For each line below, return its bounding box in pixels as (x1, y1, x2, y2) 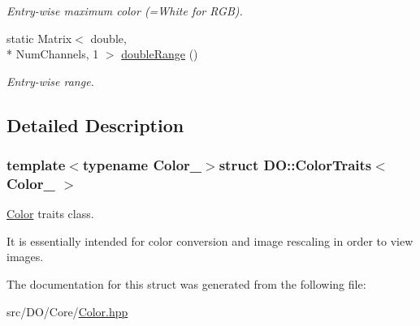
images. (6, 248, 44, 265)
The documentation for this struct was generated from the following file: (6, 276, 366, 293)
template (6, 155, 66, 175)
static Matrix (6, 29, 72, 46)
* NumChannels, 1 (6, 45, 99, 62)
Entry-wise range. (6, 72, 94, 89)
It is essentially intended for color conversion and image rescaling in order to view (6, 232, 414, 249)
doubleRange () (121, 45, 198, 62)
